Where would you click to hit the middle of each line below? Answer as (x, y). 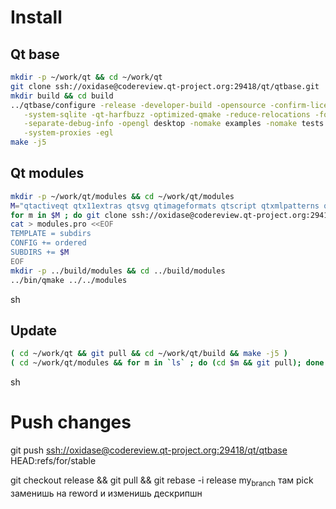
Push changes (71, 422)
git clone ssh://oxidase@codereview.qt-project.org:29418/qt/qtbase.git (165, 86)
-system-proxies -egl (68, 133)
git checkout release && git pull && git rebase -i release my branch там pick (162, 481)
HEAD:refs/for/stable (53, 461)
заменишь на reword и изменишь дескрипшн (106, 493)
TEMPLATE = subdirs (51, 234)
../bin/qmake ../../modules (69, 280)
